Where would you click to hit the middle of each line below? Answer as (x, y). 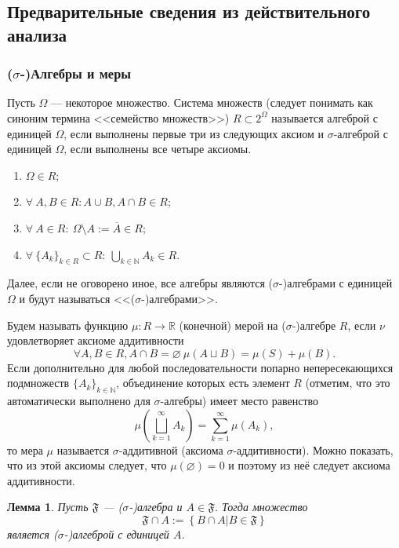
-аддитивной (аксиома (171, 449)
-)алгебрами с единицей (336, 283)
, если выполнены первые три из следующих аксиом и (194, 133)
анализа (37, 34)
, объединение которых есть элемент (203, 383)
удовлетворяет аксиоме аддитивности (96, 340)
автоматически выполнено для (79, 401)
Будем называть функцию (68, 325)
